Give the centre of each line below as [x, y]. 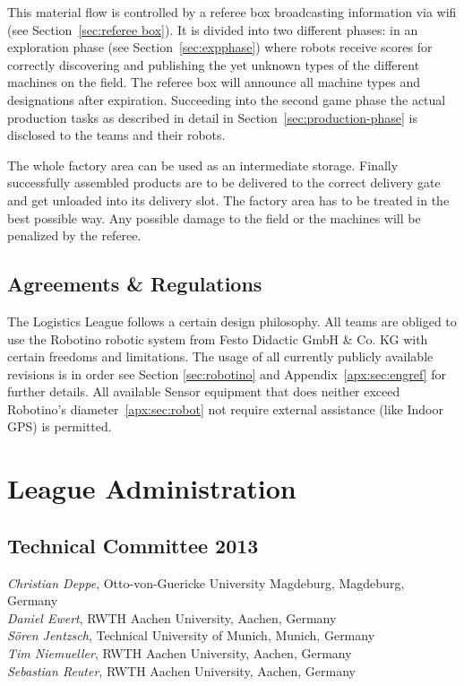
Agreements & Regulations [135, 284]
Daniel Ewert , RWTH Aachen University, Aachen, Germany [172, 617]
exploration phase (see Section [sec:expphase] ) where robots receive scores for [220, 47]
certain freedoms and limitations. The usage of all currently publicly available [220, 356]
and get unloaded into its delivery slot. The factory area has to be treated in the [228, 200]
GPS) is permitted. [60, 426]
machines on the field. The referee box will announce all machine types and [214, 82]
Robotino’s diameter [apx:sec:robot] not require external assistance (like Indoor [225, 408]
